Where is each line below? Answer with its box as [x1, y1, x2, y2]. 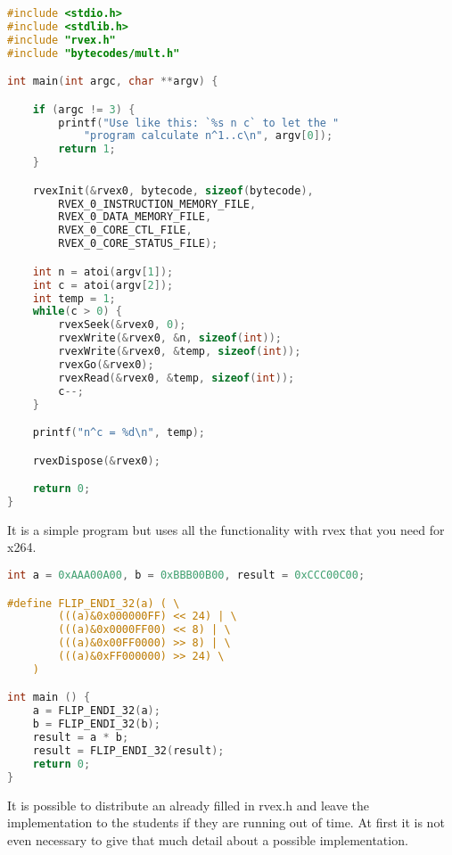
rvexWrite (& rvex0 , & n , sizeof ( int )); [58, 332, 282, 345]
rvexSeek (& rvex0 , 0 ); [58, 318, 186, 332]
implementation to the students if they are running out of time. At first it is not [7, 813, 445, 832]
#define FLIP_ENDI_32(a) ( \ [7, 596, 180, 610]
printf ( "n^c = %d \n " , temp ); [32, 426, 205, 440]
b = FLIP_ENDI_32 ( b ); [32, 718, 160, 731]
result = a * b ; [32, 731, 129, 744]
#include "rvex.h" [7, 33, 116, 46]
